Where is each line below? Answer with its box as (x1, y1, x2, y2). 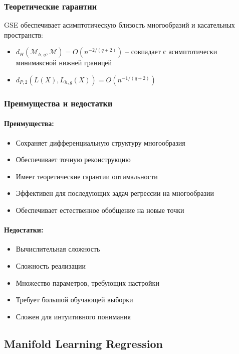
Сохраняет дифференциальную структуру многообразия (16, 137, 185, 148)
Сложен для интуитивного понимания (16, 311, 131, 321)
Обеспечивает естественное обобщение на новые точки (16, 205, 184, 215)
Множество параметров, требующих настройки (16, 277, 159, 288)
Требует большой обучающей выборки (16, 294, 133, 305)
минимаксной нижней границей (16, 57, 112, 68)
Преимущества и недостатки (4, 96, 113, 109)
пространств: (4, 29, 43, 40)
